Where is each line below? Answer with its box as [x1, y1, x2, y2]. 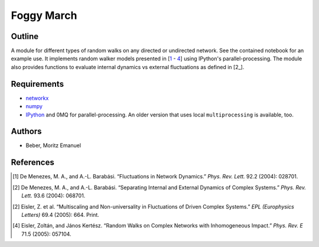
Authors [11, 126, 42, 136]
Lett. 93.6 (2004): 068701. [21, 192, 86, 199]
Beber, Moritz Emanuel [25, 142, 82, 149]
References [11, 157, 54, 168]
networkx [25, 95, 49, 102]
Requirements [11, 79, 64, 89]
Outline [11, 31, 38, 41]
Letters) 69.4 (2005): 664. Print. [21, 211, 100, 218]
